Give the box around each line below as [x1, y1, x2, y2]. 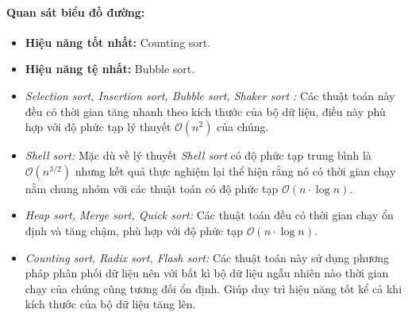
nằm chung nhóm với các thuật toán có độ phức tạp [25, 180, 279, 196]
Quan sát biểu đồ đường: [6, 3, 145, 20]
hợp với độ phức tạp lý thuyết [25, 118, 171, 135]
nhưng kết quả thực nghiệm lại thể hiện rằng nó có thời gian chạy [75, 162, 396, 179]
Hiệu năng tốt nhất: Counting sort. [25, 33, 211, 50]
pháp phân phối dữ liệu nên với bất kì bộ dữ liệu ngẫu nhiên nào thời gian [25, 265, 389, 281]
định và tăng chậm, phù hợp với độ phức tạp [25, 222, 243, 238]
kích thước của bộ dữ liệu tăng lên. [25, 296, 196, 312]
